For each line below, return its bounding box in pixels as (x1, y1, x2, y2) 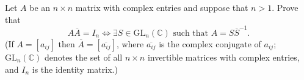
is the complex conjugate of (159, 37, 261, 50)
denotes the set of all (44, 50, 123, 63)
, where (116, 37, 144, 50)
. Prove (272, 1, 299, 13)
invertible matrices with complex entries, (147, 50, 300, 63)
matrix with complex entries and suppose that (75, 1, 248, 13)
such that (173, 28, 208, 38)
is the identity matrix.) (32, 62, 118, 75)
